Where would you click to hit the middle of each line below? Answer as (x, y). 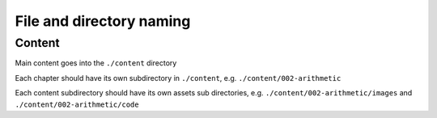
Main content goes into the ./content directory (96, 63)
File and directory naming (103, 21)
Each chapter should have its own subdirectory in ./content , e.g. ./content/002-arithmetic (178, 78)
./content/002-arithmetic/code (77, 104)
